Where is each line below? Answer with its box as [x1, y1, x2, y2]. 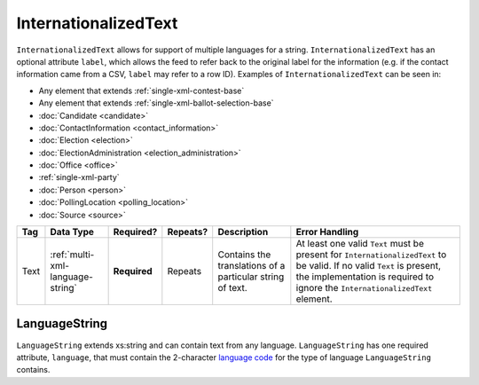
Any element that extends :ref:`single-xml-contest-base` [38, 85, 245, 96]
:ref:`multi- [50, 248, 95, 261]
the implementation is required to [295, 271, 435, 283]
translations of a [217, 260, 286, 272]
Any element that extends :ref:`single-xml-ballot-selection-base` [38, 98, 274, 108]
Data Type [50, 226, 95, 239]
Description [217, 226, 269, 239]
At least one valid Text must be [295, 238, 425, 250]
